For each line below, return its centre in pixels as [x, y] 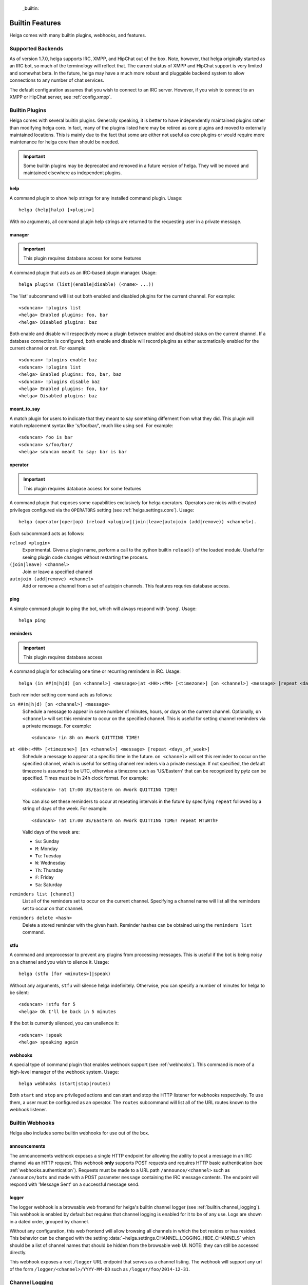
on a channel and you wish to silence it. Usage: [59, 962]
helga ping [32, 620]
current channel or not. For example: [48, 348]
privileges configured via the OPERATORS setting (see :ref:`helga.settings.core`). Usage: [102, 510]
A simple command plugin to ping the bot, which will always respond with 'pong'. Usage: [103, 609]
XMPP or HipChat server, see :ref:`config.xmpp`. [61, 97]
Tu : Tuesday [48, 856]
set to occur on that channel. [53, 908]
